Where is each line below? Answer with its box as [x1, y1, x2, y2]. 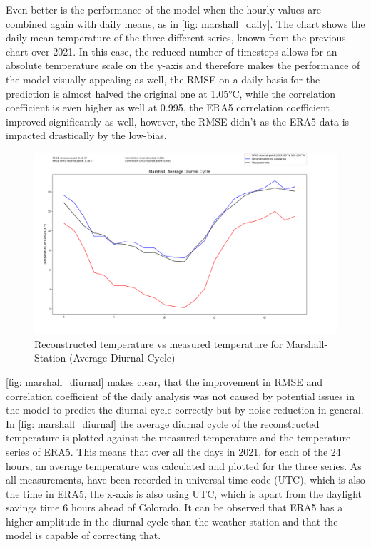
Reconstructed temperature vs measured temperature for [34, 336, 283, 351]
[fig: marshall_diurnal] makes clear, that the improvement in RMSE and [6, 374, 323, 389]
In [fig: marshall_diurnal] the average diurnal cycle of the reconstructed [6, 416, 320, 431]
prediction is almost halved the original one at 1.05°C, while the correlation [6, 86, 336, 101]
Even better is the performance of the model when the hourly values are [6, 2, 321, 16]
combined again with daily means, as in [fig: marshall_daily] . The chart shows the [6, 16, 365, 31]
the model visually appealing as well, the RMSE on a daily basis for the [6, 71, 320, 86]
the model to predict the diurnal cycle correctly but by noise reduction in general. [6, 402, 364, 417]
